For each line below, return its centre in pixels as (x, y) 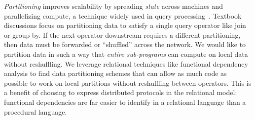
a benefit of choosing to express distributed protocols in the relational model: (121, 92)
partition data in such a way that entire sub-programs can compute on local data (126, 54)
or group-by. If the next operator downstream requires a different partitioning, (122, 35)
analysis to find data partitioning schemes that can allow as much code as (115, 73)
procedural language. (36, 111)
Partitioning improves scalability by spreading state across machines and (113, 6)
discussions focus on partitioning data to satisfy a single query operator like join (125, 25)
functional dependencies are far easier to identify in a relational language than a (125, 102)
